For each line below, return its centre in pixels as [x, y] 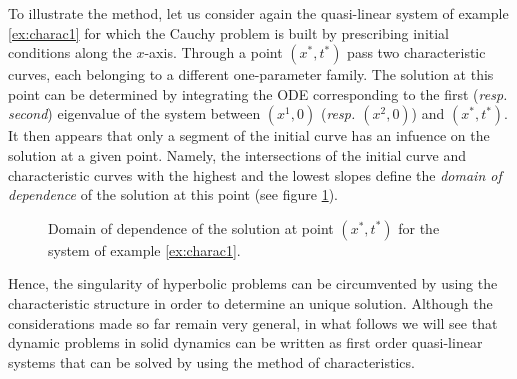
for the [419, 227]
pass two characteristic [416, 52]
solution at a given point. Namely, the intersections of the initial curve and [237, 154]
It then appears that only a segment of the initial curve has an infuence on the [249, 135]
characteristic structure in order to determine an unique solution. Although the [250, 302]
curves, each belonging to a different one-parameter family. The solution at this [251, 74]
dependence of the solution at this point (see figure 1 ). [173, 194]
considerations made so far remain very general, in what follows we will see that [253, 322]
